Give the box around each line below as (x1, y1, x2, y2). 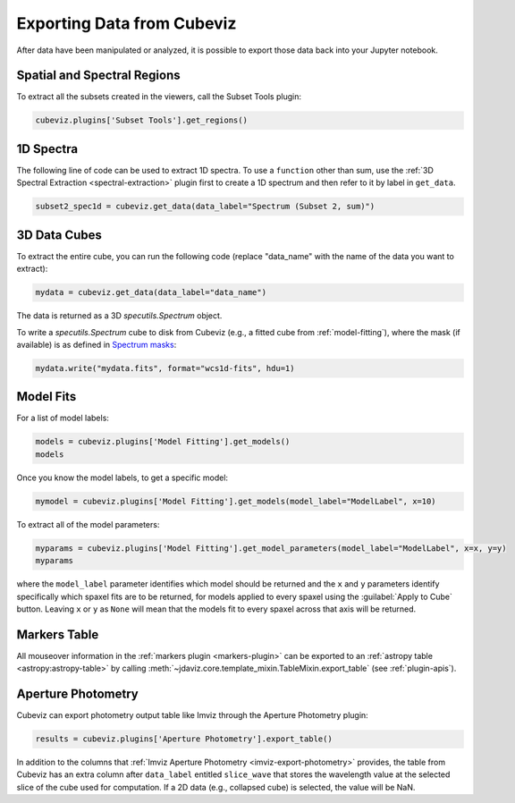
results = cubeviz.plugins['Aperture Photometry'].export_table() (35, 734, 333, 744)
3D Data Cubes (16, 227, 103, 242)
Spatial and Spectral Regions (16, 68, 181, 83)
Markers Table (16, 627, 99, 642)
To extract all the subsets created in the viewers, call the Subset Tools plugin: (16, 91, 301, 102)
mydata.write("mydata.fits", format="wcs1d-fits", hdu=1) (35, 363, 295, 373)
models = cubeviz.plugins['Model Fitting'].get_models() (35, 436, 291, 447)
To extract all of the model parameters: (16, 519, 160, 529)
